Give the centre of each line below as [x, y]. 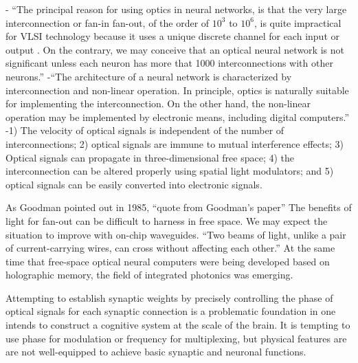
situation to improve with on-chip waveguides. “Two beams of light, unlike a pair [176, 234]
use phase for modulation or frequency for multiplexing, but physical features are [176, 338]
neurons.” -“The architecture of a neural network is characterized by [149, 76]
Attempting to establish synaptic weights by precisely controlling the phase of [169, 297]
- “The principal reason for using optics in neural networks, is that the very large [176, 9]
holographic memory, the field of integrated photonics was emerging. [149, 275]
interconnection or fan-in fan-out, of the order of [108, 22]
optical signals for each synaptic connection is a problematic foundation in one [171, 311]
